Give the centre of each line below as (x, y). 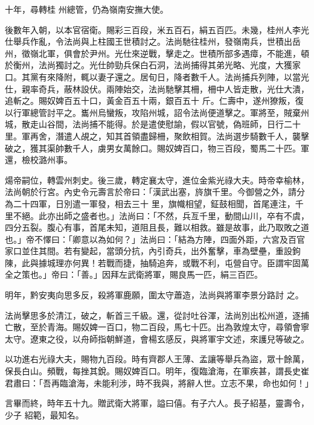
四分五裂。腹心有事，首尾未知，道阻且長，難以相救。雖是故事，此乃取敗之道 (157, 227)
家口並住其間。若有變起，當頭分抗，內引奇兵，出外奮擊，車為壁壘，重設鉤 (153, 251)
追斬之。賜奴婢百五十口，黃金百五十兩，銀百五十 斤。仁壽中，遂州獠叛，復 (154, 101)
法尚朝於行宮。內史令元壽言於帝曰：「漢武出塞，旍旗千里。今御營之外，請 (151, 192)
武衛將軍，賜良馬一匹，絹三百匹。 (195, 274)
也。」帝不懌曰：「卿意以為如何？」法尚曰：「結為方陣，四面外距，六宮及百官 (155, 239)
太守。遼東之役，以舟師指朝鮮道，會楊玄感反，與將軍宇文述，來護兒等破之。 (157, 338)
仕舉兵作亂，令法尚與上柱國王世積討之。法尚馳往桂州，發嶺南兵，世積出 (149, 41)
